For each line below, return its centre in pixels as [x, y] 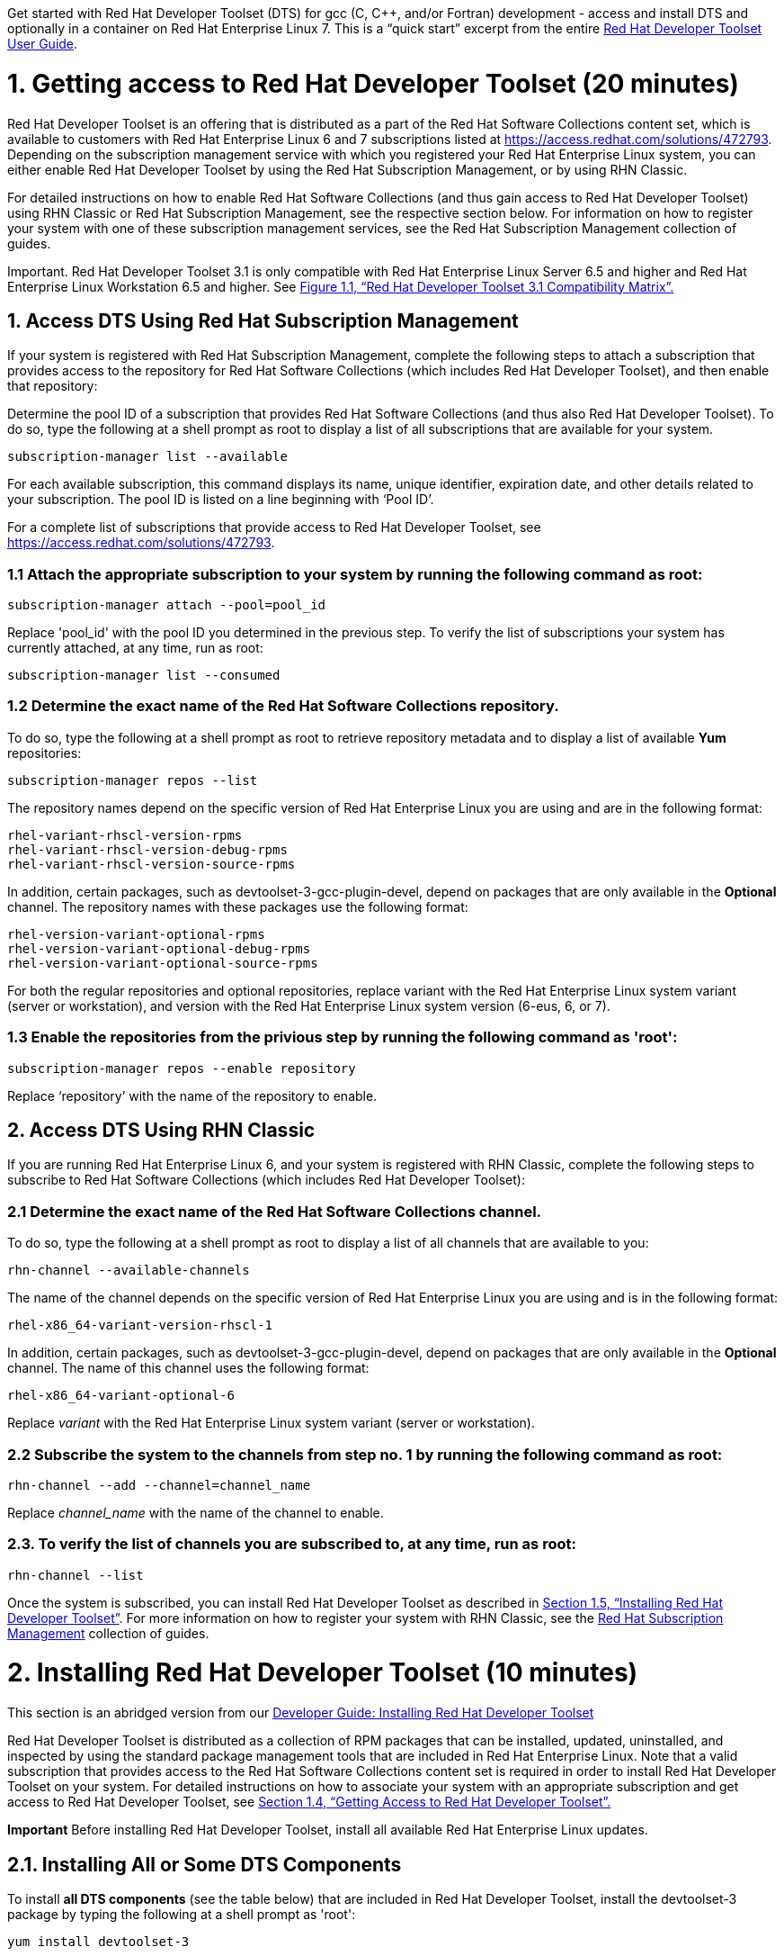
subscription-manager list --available [147, 457]
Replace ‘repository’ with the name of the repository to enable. [192, 1095]
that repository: [53, 386]
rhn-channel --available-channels [129, 1271]
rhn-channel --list [76, 1575]
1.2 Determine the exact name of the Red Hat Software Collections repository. [283, 706]
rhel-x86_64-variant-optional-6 [121, 1396]
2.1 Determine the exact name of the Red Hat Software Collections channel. [275, 1211]
